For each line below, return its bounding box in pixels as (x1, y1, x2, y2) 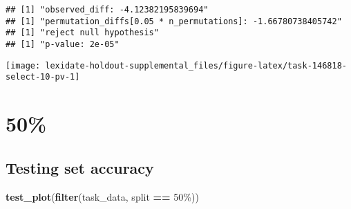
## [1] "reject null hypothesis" (6, 28, 159, 38)
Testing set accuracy (6, 156, 154, 178)
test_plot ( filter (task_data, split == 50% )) (6, 189, 199, 203)
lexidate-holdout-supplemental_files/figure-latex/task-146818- (45, 60, 347, 71)
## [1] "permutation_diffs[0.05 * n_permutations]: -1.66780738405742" (6, 16, 342, 26)
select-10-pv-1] (6, 72, 80, 82)
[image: (6, 60, 41, 71)
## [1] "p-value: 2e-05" (6, 39, 120, 49)
